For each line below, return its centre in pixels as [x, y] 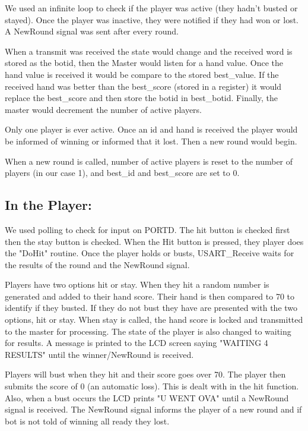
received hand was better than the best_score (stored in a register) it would [143, 86]
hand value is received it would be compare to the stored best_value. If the [142, 74]
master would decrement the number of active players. [103, 109]
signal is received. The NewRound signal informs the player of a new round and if [153, 409]
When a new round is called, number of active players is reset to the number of [149, 161]
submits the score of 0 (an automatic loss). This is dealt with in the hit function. [152, 386]
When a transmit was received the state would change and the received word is [149, 51]
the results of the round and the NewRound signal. [97, 264]
